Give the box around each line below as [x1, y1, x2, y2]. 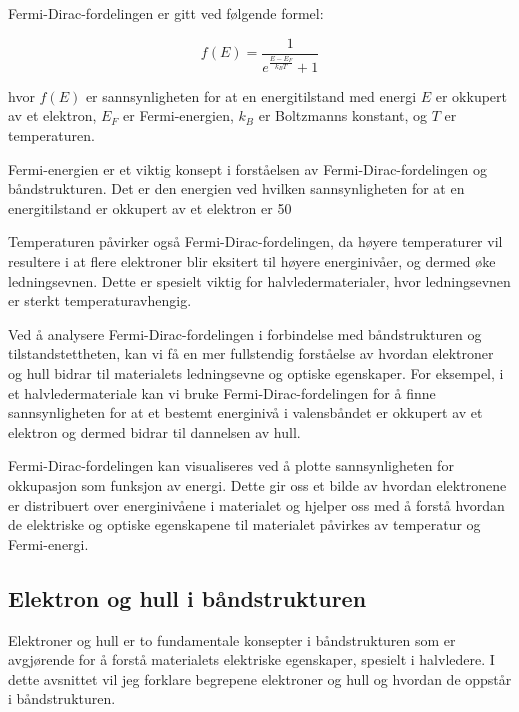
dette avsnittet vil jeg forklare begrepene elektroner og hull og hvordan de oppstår [8, 668, 512, 689]
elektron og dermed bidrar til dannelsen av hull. [8, 421, 301, 442]
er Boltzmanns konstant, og [258, 105, 428, 126]
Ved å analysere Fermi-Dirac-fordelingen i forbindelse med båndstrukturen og [8, 323, 482, 344]
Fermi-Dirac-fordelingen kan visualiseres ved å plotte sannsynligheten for [8, 455, 454, 476]
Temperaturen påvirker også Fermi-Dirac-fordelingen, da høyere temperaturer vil [8, 231, 503, 252]
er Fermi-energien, [123, 105, 234, 126]
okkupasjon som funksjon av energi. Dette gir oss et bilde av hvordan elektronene [8, 474, 507, 495]
